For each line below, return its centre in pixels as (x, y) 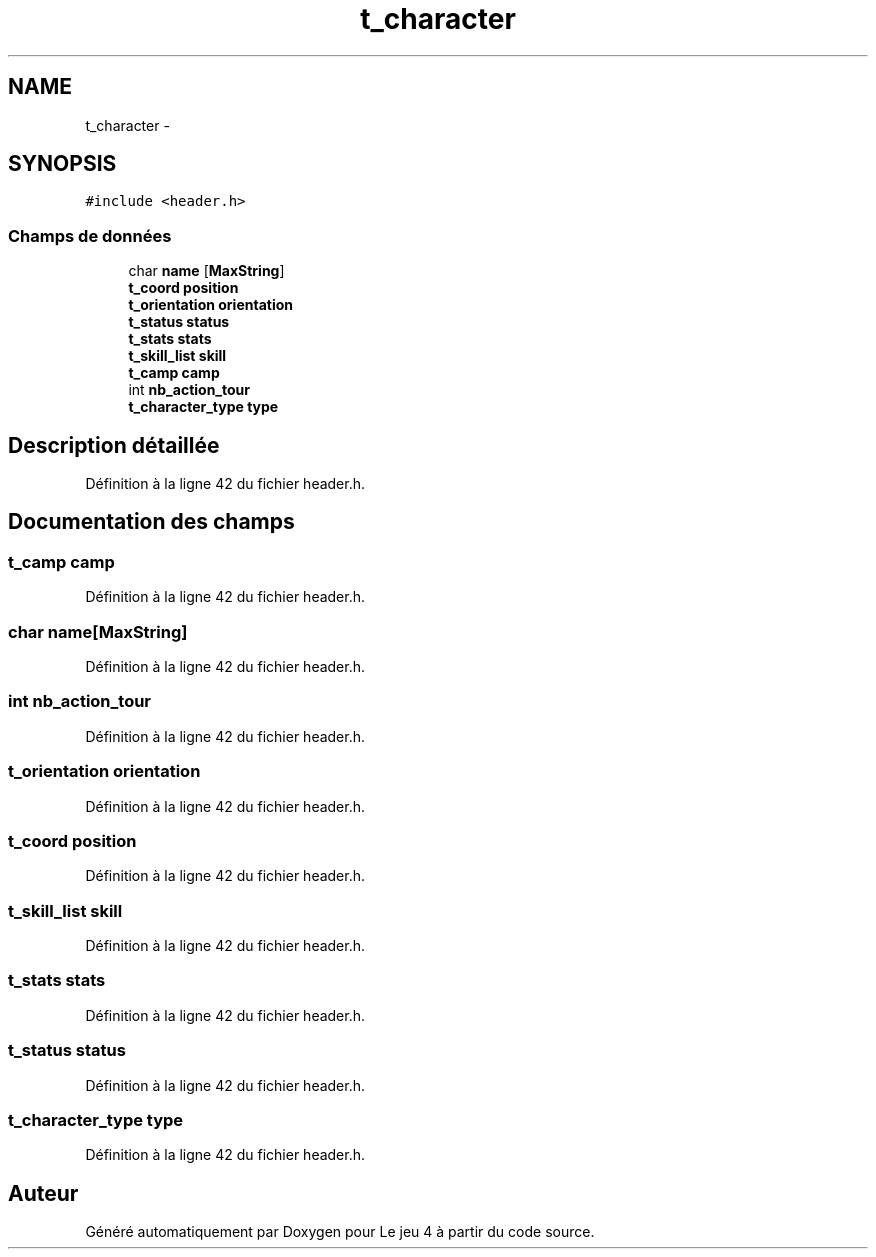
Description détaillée (114, 445)
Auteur (43, 1193)
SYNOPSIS (62, 164)
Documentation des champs (151, 522)
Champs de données (90, 235)
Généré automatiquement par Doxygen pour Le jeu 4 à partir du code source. (340, 1232)
